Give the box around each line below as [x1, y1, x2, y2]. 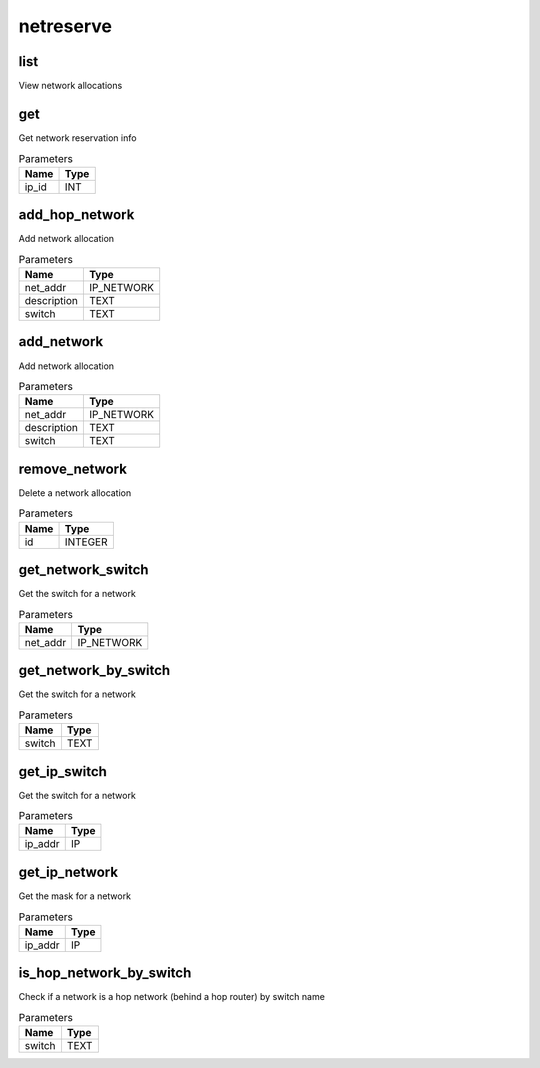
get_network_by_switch [18, 662, 171, 679]
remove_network [18, 460, 127, 477]
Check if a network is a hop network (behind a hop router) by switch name [18, 991, 325, 1003]
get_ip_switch [18, 763, 107, 780]
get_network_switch [18, 561, 149, 578]
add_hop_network [18, 206, 135, 224]
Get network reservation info [18, 131, 137, 144]
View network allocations [18, 80, 123, 92]
